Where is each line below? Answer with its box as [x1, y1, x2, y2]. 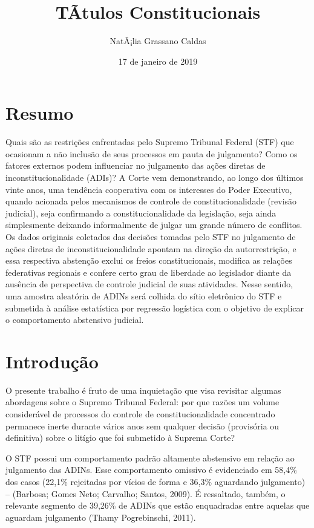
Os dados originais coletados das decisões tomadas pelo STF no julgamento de [5, 230, 296, 243]
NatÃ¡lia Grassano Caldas [110, 34, 206, 47]
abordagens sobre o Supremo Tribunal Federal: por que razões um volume [5, 396, 280, 408]
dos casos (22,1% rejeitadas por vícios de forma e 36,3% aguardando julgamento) [5, 475, 306, 488]
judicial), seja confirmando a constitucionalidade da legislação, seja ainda [5, 206, 276, 219]
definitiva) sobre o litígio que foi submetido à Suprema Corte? [5, 431, 235, 444]
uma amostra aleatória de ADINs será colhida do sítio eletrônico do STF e [5, 289, 282, 302]
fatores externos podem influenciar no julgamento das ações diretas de [5, 159, 266, 172]
